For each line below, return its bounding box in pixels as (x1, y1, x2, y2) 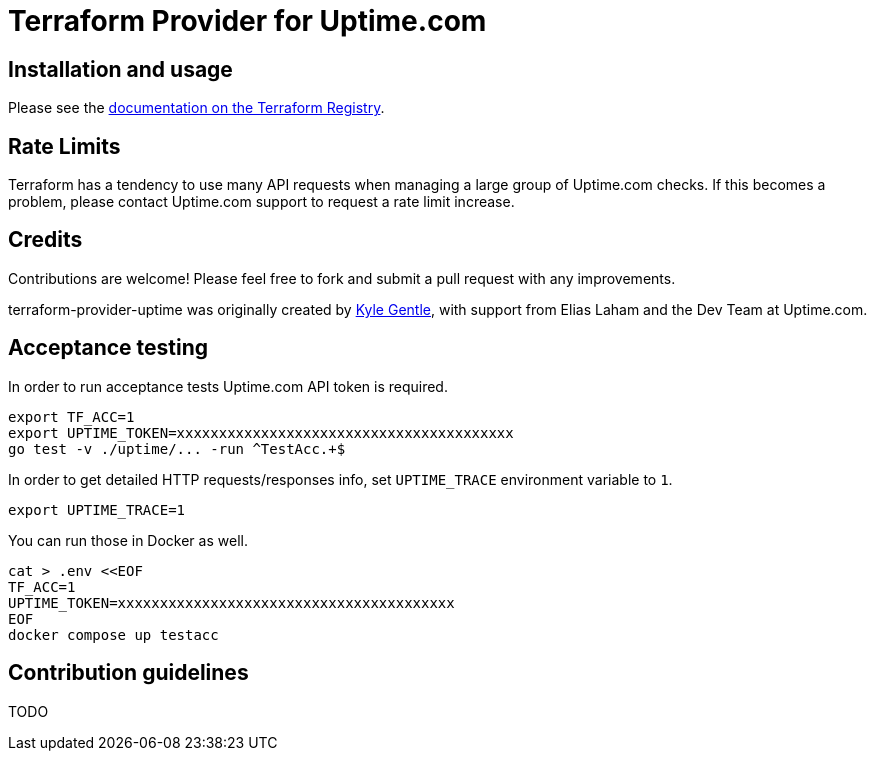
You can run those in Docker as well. (8, 531, 248, 549)
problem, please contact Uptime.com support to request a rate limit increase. (8, 193, 515, 211)
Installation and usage (8, 56, 233, 82)
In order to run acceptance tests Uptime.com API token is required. (8, 377, 448, 395)
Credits (8, 227, 83, 253)
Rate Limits (8, 133, 121, 159)
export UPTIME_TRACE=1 (8, 501, 186, 518)
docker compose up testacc (8, 626, 219, 643)
